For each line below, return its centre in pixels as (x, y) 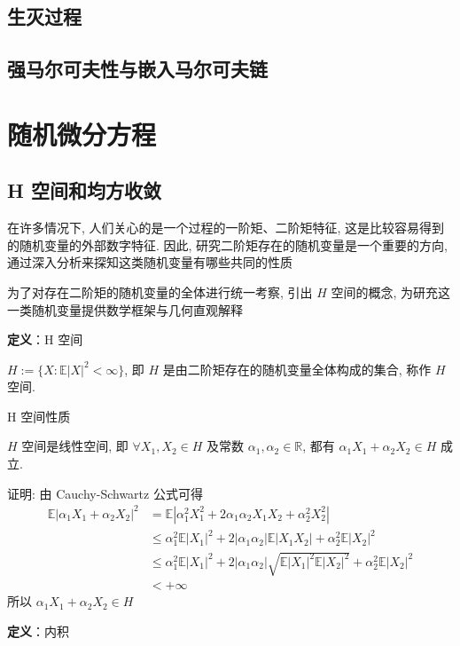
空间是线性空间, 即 (75, 446)
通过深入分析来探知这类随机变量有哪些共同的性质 (150, 262)
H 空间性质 (39, 416)
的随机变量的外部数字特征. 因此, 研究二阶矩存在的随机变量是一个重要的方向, (227, 244)
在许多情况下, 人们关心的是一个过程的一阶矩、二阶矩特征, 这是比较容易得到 (226, 228)
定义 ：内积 (38, 630)
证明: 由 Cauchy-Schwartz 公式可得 (105, 493)
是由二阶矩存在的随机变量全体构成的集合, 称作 (297, 369)
